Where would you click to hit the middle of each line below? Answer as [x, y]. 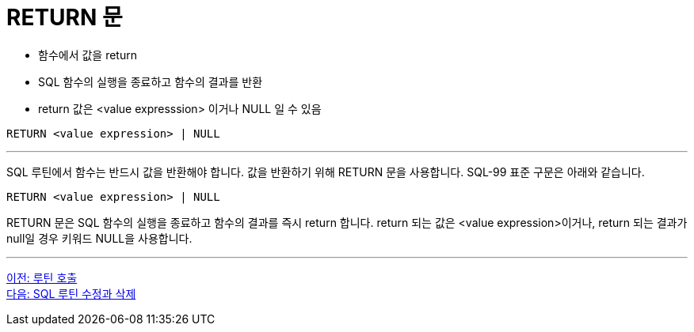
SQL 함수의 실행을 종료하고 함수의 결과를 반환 [151, 81]
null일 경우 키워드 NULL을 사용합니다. [99, 238]
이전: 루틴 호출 [42, 277]
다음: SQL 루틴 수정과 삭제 [71, 293]
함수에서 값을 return [88, 55]
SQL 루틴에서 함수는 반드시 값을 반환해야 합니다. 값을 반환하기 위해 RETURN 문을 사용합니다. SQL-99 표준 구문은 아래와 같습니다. [326, 172]
